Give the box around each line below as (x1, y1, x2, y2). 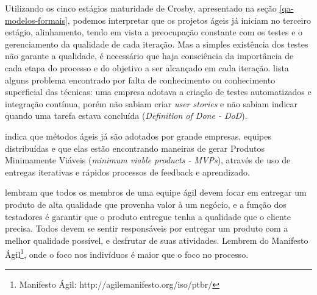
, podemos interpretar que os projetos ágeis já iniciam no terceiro (67, 13, 311, 26)
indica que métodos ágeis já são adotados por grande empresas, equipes (5, 129, 271, 142)
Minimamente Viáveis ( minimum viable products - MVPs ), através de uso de (5, 154, 291, 166)
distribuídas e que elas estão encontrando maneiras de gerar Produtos (5, 141, 265, 154)
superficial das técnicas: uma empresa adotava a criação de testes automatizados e (5, 85, 312, 98)
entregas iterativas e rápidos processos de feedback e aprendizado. (5, 165, 250, 178)
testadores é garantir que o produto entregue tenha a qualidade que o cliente (5, 210, 291, 222)
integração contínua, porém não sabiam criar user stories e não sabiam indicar (5, 97, 297, 110)
